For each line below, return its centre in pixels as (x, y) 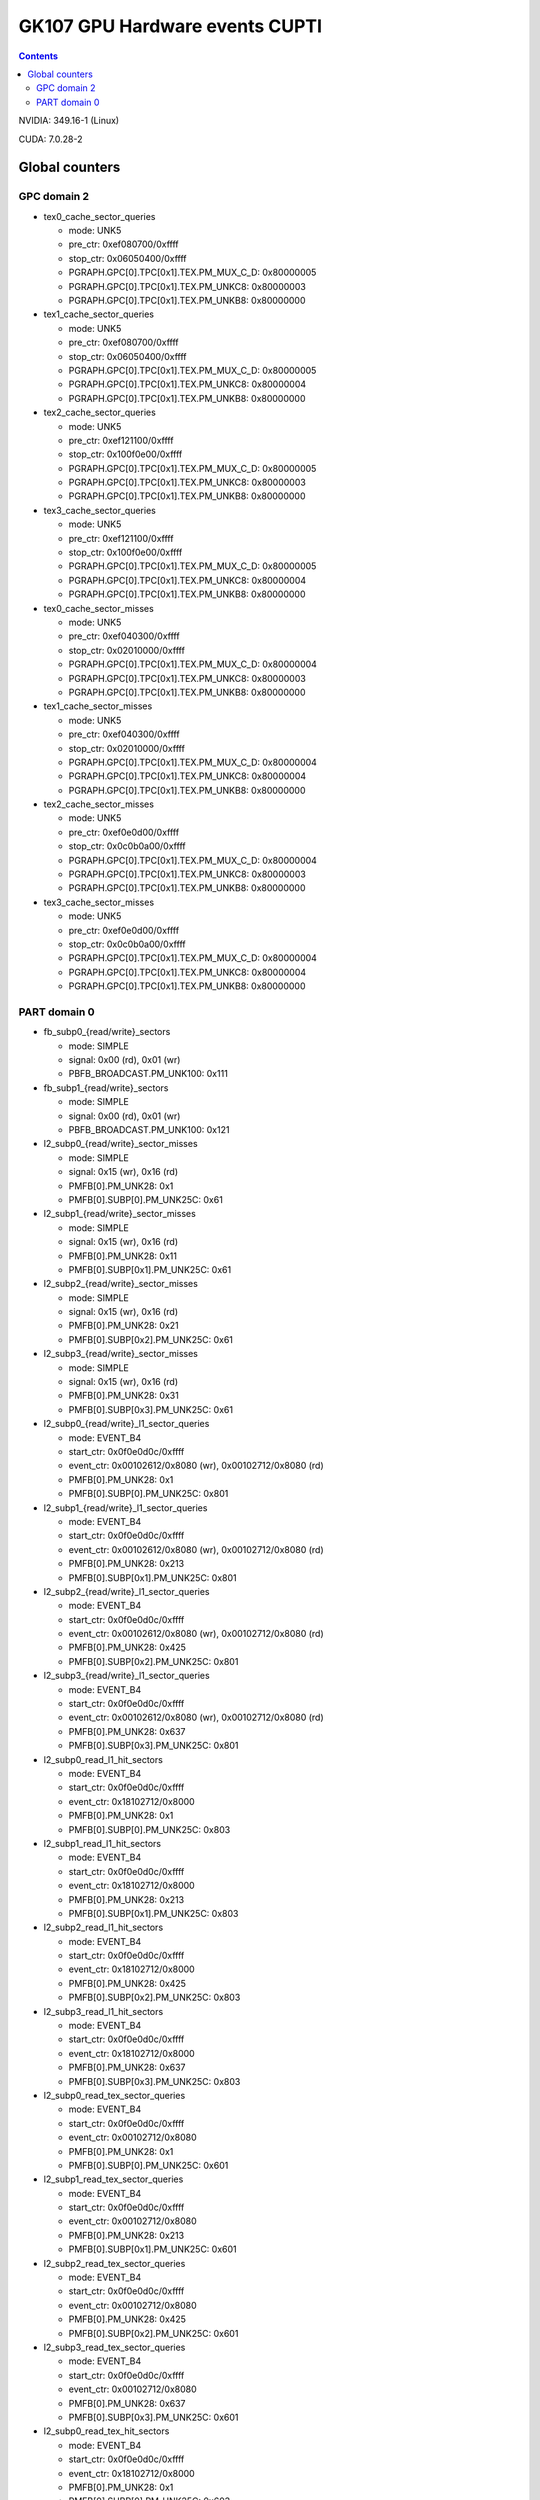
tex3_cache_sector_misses (99, 902)
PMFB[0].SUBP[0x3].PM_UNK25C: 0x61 (151, 1409)
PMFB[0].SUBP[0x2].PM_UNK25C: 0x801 (153, 1661)
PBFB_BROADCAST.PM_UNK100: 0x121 (149, 1130)
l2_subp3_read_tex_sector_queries (114, 2347)
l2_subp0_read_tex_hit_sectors (106, 2431)
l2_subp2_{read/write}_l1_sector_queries (126, 1591)
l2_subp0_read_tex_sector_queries (114, 2095)
